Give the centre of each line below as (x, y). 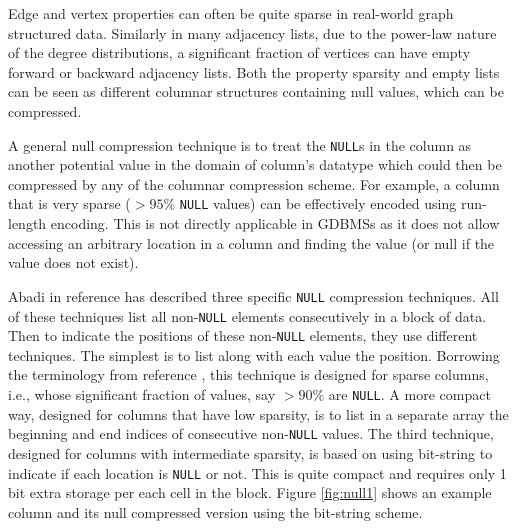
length (27, 223)
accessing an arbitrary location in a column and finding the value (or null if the (251, 242)
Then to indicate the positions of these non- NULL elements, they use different (243, 335)
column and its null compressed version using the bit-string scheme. (215, 511)
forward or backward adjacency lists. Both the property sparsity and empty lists (254, 71)
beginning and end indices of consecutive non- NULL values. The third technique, (251, 433)
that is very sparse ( (69, 203)
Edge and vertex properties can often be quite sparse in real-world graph (231, 13)
